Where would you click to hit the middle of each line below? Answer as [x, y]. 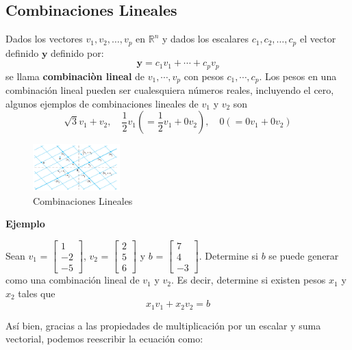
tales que [37, 293]
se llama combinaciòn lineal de [75, 76]
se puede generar [304, 255]
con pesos [204, 76]
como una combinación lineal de [73, 280]
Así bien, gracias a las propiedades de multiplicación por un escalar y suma [163, 325]
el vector [318, 39]
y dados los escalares [205, 39]
